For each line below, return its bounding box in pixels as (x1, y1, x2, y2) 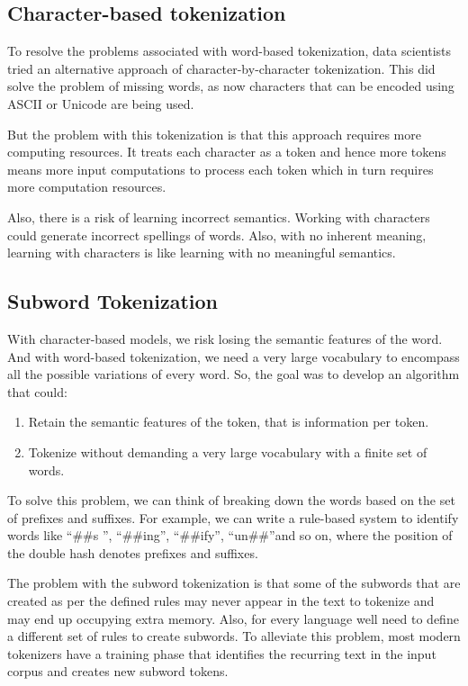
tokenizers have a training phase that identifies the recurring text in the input (7, 644, 436, 663)
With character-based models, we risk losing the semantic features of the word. (7, 329, 443, 348)
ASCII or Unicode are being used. (7, 94, 194, 113)
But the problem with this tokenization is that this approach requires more (7, 124, 421, 143)
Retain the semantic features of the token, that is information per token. (28, 412, 429, 431)
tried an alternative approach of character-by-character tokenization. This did (7, 59, 436, 77)
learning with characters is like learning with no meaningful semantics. (7, 243, 396, 262)
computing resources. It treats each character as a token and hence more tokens (7, 142, 446, 161)
